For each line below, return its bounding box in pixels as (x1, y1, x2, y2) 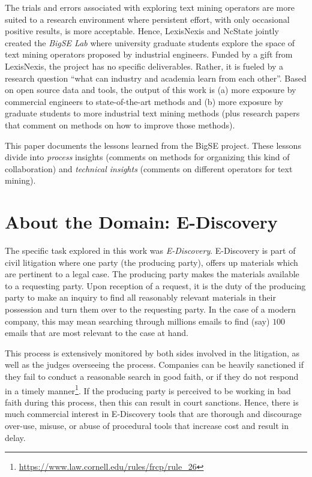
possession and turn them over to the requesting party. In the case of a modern (5, 303, 296, 315)
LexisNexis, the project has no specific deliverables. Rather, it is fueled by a (5, 59, 284, 72)
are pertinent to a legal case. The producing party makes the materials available (5, 268, 299, 280)
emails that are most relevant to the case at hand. (5, 326, 188, 339)
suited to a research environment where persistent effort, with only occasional (5, 13, 290, 25)
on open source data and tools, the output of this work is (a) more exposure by (5, 83, 296, 96)
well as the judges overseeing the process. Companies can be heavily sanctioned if (5, 358, 304, 371)
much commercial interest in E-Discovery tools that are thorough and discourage (5, 407, 302, 420)
